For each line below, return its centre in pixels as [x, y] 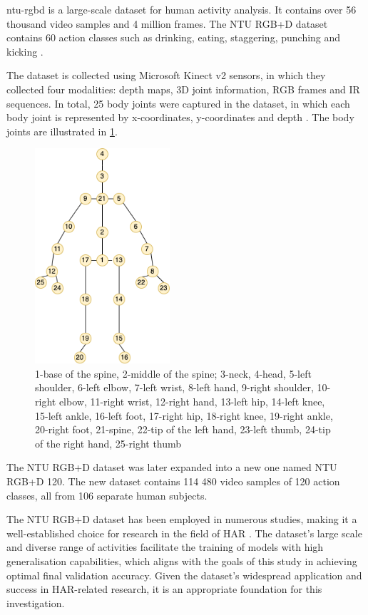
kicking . [25, 51]
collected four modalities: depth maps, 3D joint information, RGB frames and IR [183, 89]
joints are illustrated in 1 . [62, 131]
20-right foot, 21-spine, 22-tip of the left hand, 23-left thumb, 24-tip [183, 429]
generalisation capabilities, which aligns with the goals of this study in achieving [182, 560]
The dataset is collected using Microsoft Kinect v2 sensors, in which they [166, 75]
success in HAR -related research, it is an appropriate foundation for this [164, 589]
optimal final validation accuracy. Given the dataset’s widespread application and [184, 575]
